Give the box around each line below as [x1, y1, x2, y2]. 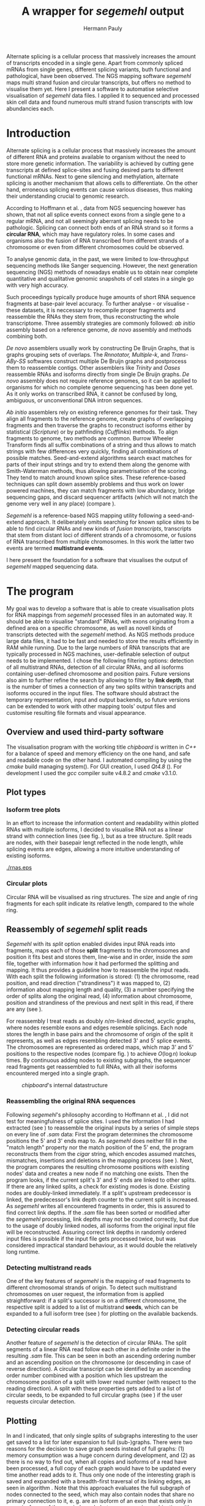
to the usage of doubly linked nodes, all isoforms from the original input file [6, 1222, 196, 1229]
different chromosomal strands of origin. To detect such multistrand [6, 1284, 177, 1291]
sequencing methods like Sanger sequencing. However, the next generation [6, 262, 198, 269]
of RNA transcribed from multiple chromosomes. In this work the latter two [6, 537, 195, 545]
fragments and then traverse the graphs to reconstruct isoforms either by [6, 421, 192, 429]
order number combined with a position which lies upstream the [6, 1371, 168, 1379]
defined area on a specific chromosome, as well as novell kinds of [6, 624, 173, 631]
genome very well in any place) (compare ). [6, 499, 116, 507]
